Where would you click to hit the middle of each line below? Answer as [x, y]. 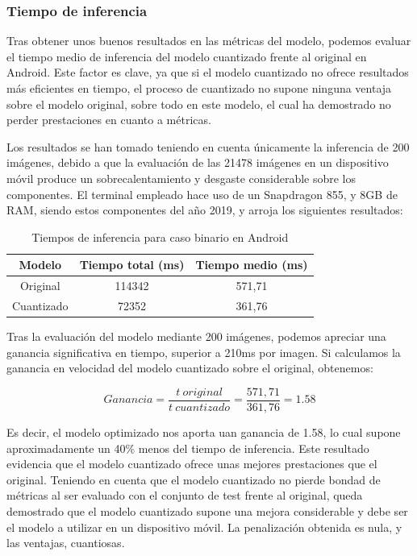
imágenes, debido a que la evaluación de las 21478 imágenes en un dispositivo [198, 162]
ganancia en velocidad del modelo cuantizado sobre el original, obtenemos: [190, 368]
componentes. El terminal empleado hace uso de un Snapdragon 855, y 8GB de [202, 194]
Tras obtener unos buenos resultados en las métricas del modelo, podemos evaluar [209, 41]
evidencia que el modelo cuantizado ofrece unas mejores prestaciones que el [192, 464]
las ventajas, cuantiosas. [66, 543]
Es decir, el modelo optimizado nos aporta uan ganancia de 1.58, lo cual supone [204, 432]
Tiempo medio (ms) [252, 265]
